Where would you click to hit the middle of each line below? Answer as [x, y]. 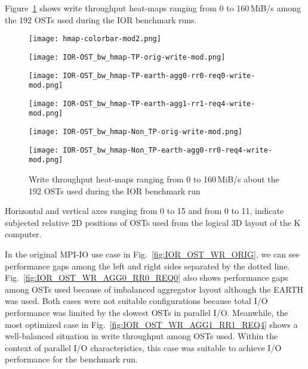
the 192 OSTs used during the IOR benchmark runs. [101, 19]
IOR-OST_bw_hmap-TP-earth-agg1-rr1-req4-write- [159, 103]
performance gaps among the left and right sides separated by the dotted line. [147, 266]
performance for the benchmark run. [71, 359]
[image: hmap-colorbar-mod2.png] [95, 39]
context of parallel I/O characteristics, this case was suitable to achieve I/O [143, 347]
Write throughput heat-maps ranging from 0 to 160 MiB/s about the [154, 179]
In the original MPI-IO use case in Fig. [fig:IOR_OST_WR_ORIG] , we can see [152, 254]
